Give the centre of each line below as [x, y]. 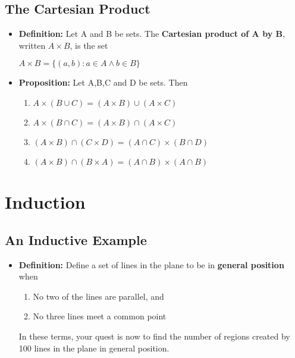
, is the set [89, 45]
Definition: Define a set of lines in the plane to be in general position [151, 264]
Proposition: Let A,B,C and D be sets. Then [103, 82]
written [32, 45]
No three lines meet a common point [100, 316]
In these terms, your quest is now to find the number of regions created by [154, 336]
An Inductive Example [76, 239]
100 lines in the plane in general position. [94, 348]
